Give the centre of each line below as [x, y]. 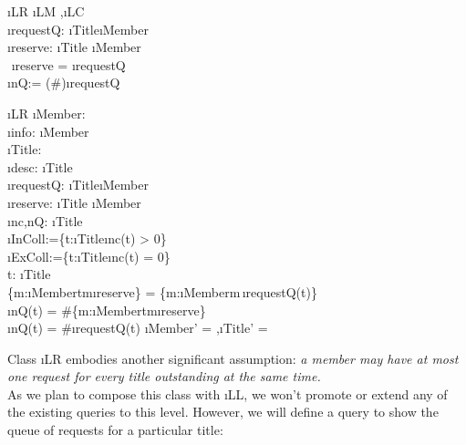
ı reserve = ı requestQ [68, 64]
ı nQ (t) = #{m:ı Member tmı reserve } [107, 310]
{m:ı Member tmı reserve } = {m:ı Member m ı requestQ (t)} [162, 291]
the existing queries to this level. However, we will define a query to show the [223, 412]
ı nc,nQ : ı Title [45, 220]
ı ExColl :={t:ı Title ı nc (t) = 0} [89, 256]
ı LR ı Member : [47, 113]
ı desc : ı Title [40, 166]
